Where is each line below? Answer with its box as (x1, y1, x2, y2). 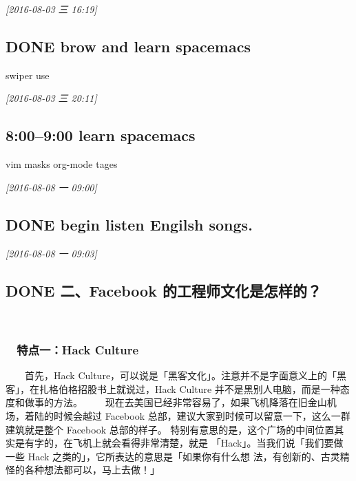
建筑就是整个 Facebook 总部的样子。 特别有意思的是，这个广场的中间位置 (6, 422, 335, 436)
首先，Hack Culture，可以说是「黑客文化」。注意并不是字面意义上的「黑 (24, 368, 347, 383)
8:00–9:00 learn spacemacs (6, 125, 196, 146)
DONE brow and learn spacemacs (6, 35, 251, 56)
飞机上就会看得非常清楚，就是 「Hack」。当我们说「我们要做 (72, 436, 344, 450)
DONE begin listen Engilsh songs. (6, 213, 253, 235)
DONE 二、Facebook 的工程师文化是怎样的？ (6, 279, 322, 301)
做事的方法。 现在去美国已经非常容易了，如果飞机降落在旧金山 (24, 395, 327, 409)
